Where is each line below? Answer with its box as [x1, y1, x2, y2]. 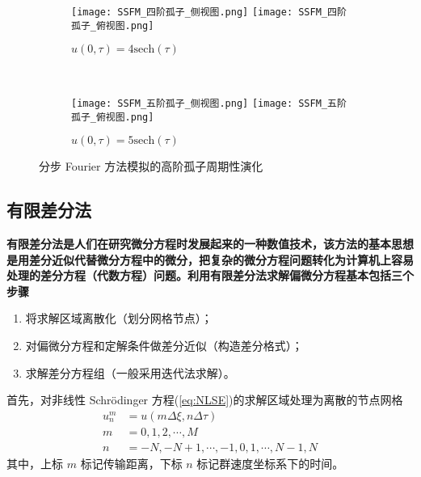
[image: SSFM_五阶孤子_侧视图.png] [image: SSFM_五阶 [71, 97, 347, 109]
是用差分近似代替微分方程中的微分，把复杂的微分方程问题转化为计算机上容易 [6, 251, 414, 268]
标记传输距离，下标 [80, 454, 183, 471]
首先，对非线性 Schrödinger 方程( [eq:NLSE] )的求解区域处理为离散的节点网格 [6, 391, 403, 408]
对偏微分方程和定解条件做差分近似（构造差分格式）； [25, 336, 303, 353]
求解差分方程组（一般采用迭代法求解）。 [25, 364, 235, 381]
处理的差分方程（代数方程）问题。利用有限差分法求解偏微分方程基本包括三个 [6, 267, 414, 284]
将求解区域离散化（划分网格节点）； [25, 310, 213, 327]
